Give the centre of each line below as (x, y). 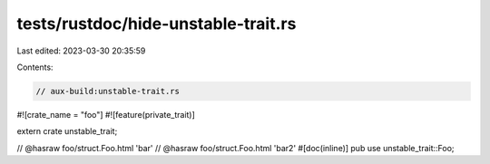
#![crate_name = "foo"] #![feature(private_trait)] (106, 114)
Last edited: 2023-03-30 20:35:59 (81, 51)
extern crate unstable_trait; (67, 131)
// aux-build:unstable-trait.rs (108, 91)
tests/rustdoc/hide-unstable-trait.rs (157, 24)
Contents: (35, 67)
